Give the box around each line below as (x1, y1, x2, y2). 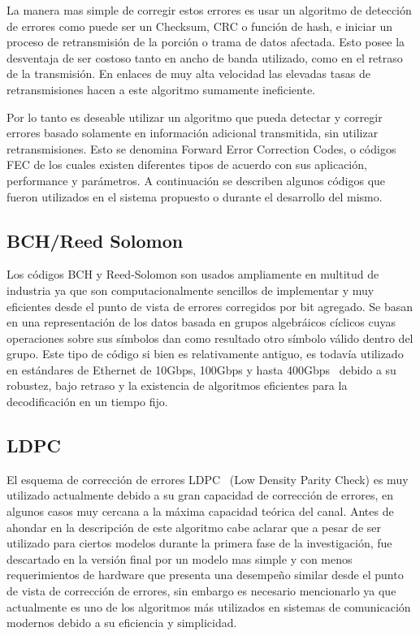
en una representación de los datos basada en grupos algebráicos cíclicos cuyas (6, 314, 396, 331)
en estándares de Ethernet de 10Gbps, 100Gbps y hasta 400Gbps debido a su (6, 361, 396, 378)
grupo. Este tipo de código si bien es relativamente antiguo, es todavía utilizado (6, 345, 404, 362)
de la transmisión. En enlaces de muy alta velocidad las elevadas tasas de (6, 65, 370, 82)
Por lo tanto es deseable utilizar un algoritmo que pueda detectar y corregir (6, 108, 383, 125)
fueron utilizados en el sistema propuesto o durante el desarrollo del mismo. (6, 188, 383, 205)
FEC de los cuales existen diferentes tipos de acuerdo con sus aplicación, (6, 156, 367, 173)
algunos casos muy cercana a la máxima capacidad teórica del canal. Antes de (6, 503, 394, 520)
